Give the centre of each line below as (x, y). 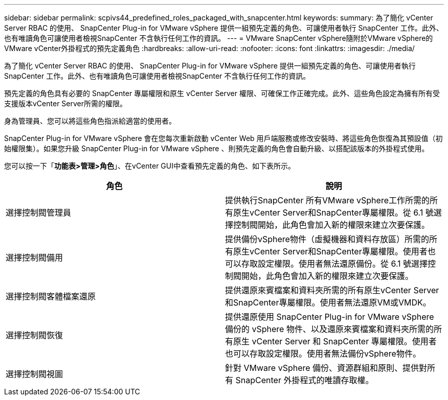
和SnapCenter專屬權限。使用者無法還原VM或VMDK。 (328, 302)
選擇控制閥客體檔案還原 (51, 296)
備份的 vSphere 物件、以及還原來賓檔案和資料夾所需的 (329, 329)
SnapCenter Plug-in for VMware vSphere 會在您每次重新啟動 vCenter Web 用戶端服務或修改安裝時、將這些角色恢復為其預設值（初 (223, 138)
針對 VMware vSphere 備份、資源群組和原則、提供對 (326, 368)
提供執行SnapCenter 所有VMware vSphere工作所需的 (327, 200)
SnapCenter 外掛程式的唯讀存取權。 (305, 380)
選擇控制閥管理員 (39, 213)
